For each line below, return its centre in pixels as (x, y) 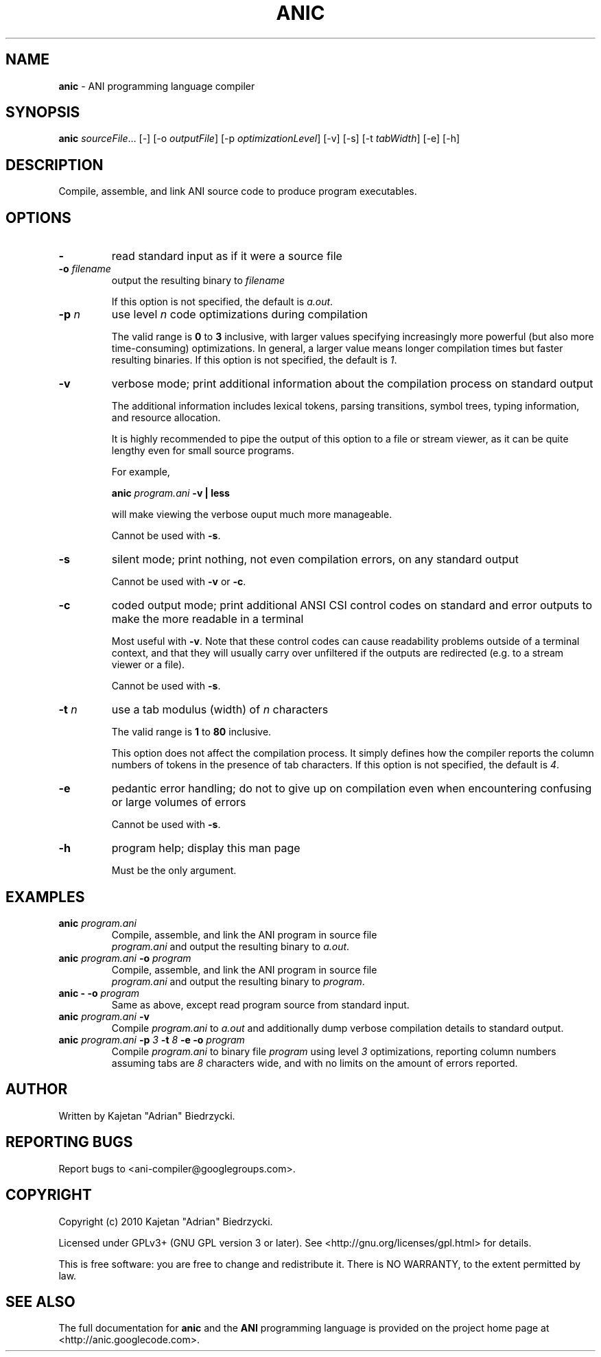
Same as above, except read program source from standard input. (260, 1004)
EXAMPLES (45, 897)
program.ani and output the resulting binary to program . (238, 981)
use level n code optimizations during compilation (239, 315)
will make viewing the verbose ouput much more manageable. (252, 515)
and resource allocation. (166, 418)
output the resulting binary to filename (198, 281)
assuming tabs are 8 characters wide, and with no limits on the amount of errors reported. (315, 1063)
